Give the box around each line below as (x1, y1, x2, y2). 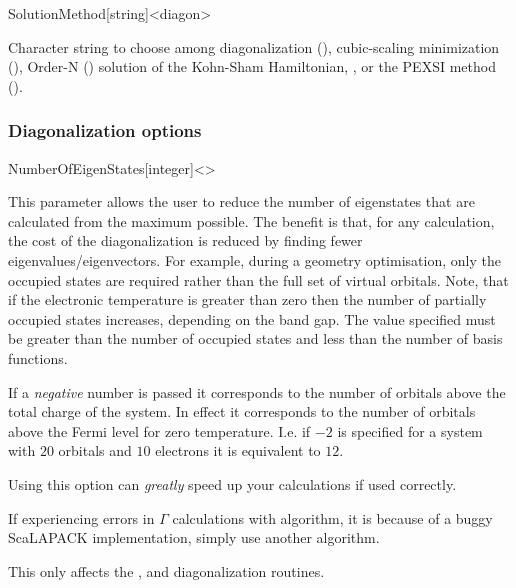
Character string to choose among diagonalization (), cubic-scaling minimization (8, 36, 500, 57)
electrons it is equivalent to (155, 440, 321, 461)
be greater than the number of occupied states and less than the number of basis (8, 328, 503, 349)
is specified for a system (337, 420, 483, 441)
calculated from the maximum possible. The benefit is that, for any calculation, (8, 210, 495, 231)
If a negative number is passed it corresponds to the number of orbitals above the (8, 381, 506, 402)
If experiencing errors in (8, 507, 155, 528)
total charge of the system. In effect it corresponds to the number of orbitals (8, 401, 476, 422)
